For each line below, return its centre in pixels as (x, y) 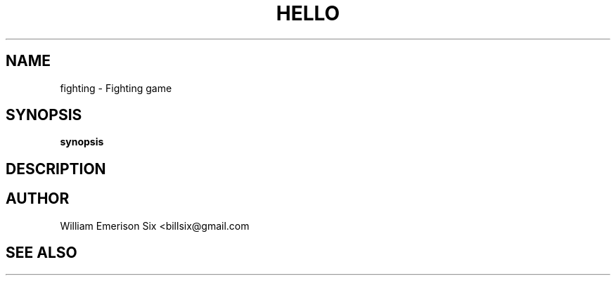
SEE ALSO (41, 253)
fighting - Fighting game (116, 88)
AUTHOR (38, 199)
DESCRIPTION (56, 169)
